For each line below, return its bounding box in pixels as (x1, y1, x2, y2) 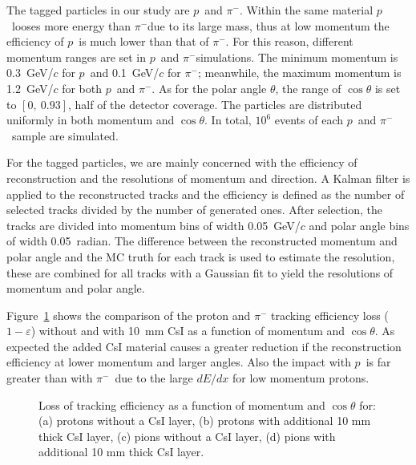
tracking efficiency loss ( (271, 306, 389, 323)
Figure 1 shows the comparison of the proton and (6, 306, 251, 323)
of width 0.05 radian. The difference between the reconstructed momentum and (6, 232, 398, 249)
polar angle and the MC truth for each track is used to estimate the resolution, (6, 248, 395, 265)
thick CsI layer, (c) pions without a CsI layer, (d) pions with (38, 427, 336, 444)
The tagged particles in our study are (6, 2, 190, 18)
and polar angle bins (309, 216, 410, 233)
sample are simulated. (11, 127, 119, 144)
